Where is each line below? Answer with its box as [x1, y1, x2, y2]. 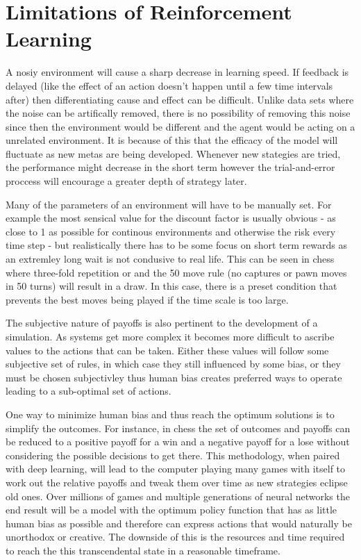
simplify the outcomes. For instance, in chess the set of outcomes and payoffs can [6, 420, 351, 435]
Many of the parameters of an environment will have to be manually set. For [6, 197, 332, 211]
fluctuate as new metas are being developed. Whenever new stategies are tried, [6, 146, 341, 160]
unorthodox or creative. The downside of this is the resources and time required [6, 529, 345, 544]
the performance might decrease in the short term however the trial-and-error [6, 160, 335, 174]
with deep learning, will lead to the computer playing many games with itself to [6, 461, 346, 476]
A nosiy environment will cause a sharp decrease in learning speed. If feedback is [6, 65, 349, 79]
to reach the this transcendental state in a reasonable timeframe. [6, 543, 280, 557]
